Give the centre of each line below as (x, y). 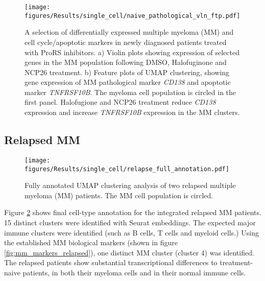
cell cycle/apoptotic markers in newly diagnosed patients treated (126, 42)
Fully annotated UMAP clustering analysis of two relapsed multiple (130, 185)
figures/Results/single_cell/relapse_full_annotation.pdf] (127, 169)
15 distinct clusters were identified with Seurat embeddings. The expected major (130, 222)
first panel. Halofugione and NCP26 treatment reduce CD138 (120, 102)
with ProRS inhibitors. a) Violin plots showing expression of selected (132, 52)
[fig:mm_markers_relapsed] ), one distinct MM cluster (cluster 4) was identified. (129, 252)
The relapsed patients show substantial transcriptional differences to (111, 262)
